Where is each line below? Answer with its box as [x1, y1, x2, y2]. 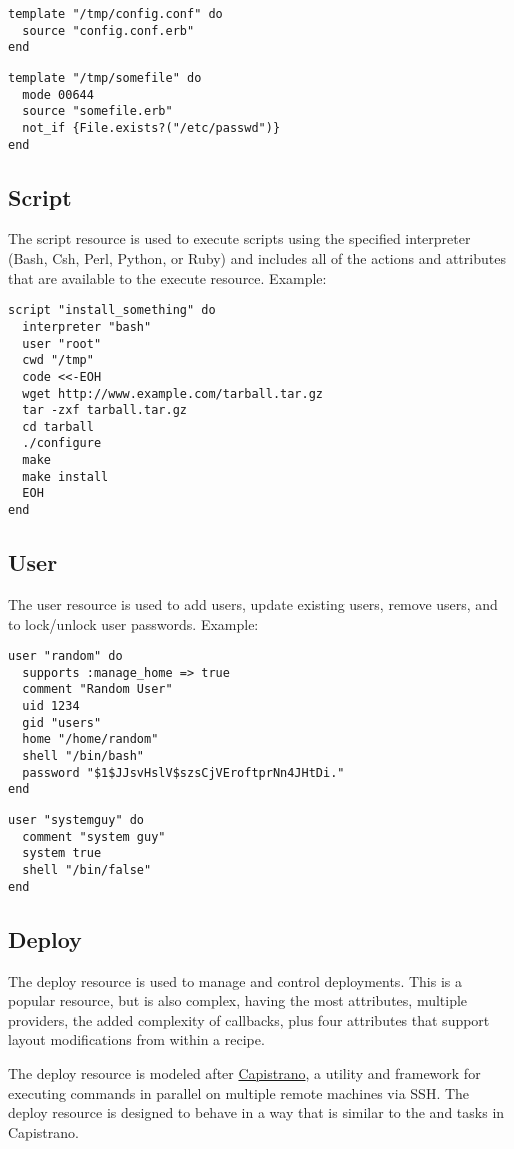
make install [22, 469, 109, 484]
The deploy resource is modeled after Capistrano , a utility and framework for [8, 1062, 481, 1083]
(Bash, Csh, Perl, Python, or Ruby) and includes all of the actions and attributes [8, 248, 506, 269]
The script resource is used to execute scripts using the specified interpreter [8, 228, 471, 249]
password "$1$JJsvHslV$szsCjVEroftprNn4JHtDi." [22, 765, 345, 780]
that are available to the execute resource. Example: [8, 267, 327, 288]
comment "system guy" [22, 829, 166, 844]
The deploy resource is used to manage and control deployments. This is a [8, 970, 462, 991]
